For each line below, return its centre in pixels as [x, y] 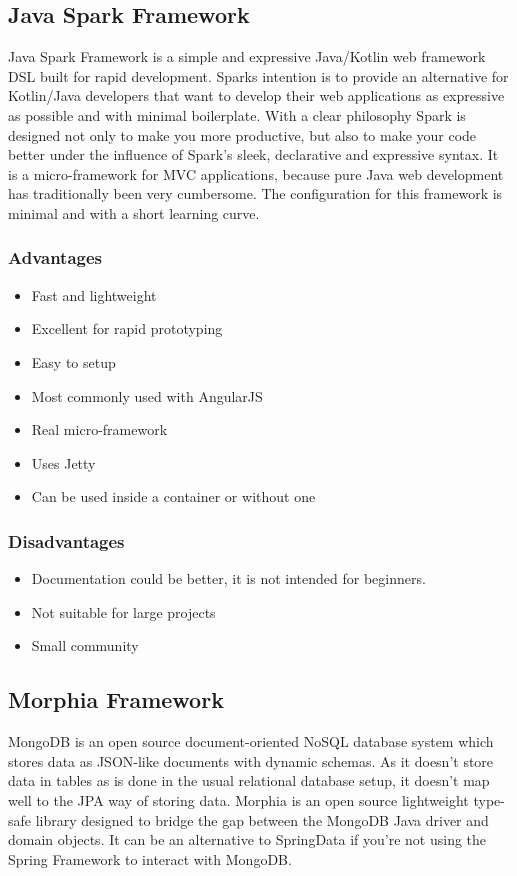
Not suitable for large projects [123, 611]
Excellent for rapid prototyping [127, 328]
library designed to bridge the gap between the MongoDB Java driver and [262, 819]
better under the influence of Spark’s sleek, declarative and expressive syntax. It [253, 154]
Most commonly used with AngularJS [147, 395]
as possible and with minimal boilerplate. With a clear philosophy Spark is [237, 114]
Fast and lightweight [94, 294]
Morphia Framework [116, 699]
